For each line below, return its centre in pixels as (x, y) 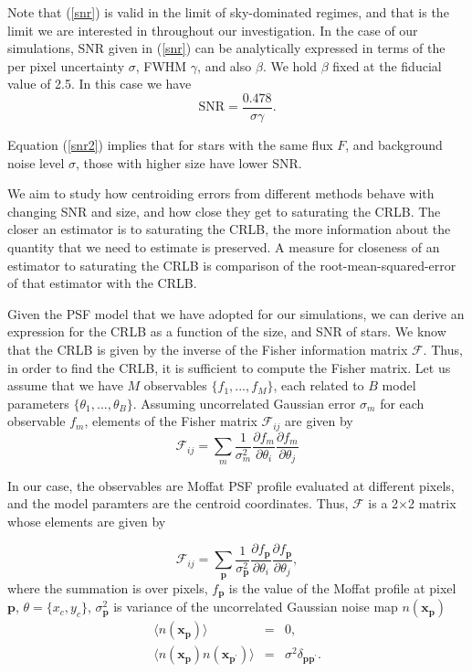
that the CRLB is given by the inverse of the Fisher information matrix (208, 349)
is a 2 (383, 503)
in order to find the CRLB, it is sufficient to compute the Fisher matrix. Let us (229, 367)
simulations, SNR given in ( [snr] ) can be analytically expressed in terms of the (226, 48)
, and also (225, 65)
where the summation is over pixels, (108, 587)
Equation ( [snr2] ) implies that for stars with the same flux (170, 145)
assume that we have (65, 385)
